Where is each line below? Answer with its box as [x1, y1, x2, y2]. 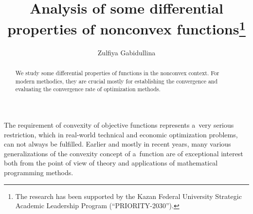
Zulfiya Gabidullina [97, 47, 156, 57]
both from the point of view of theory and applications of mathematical [4, 158, 218, 168]
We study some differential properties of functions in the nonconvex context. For [15, 69, 219, 77]
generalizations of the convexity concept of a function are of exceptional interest [4, 148, 243, 158]
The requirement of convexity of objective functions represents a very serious [4, 120, 234, 130]
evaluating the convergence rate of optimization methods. [15, 85, 161, 93]
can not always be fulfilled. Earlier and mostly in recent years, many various [4, 139, 231, 149]
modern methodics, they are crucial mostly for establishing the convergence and [15, 77, 218, 85]
